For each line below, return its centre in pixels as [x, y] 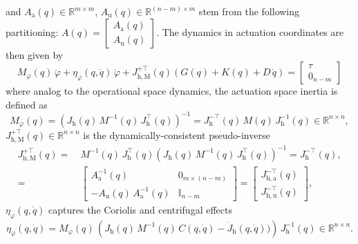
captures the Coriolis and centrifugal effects [140, 209]
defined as [27, 104]
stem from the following [249, 11]
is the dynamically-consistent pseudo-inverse [177, 134]
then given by [35, 54]
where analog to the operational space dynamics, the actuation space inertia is [172, 91]
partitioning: [32, 31]
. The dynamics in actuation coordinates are [250, 31]
